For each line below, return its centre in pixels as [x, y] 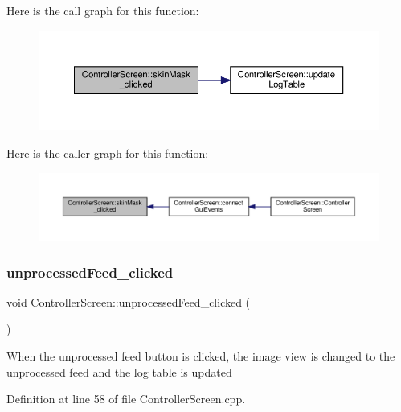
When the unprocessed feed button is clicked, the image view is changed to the [201, 356]
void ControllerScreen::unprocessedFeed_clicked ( [129, 301]
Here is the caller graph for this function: [108, 153]
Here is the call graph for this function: [103, 10]
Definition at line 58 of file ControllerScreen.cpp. [126, 399]
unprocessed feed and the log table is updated [119, 371]
